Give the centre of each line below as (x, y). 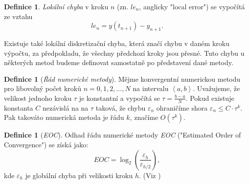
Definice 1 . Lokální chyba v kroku (56, 6)
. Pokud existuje (210, 98)
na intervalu (151, 88)
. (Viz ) (150, 175)
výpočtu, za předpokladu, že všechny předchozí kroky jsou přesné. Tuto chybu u (124, 53)
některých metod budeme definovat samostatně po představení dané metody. (119, 62)
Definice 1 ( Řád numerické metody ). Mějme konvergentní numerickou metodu (122, 79)
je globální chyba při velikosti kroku (79, 175)
